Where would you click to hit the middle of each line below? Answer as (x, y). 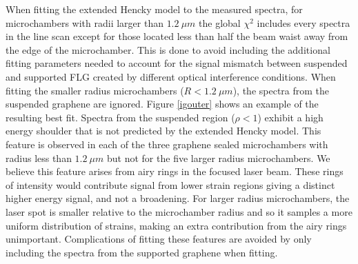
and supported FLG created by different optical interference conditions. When (171, 76)
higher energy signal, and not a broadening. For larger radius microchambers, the (178, 198)
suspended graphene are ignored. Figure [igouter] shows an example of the (162, 104)
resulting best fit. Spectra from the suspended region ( (120, 117)
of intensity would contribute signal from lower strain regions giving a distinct (170, 184)
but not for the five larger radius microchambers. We (219, 158)
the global (220, 22)
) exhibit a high (290, 117)
